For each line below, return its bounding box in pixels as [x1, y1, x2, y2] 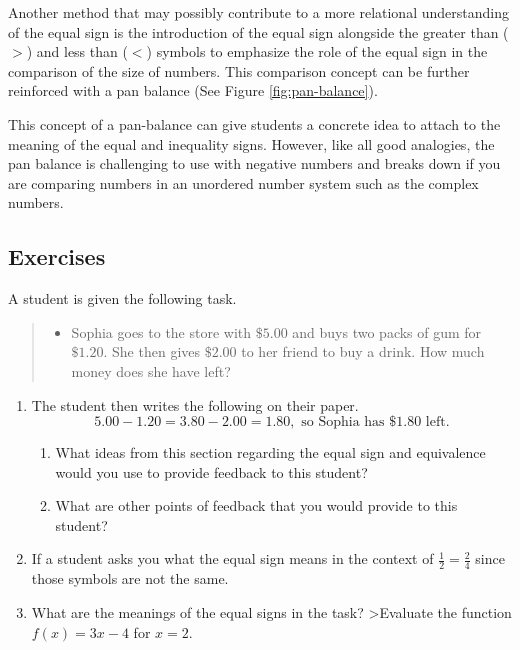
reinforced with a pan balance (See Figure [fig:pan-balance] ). [8, 80, 378, 101]
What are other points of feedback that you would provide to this [55, 495, 458, 516]
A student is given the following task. [8, 288, 237, 309]
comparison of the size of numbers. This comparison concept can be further [8, 60, 470, 81]
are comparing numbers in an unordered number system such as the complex [8, 172, 479, 193]
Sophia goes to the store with [71, 321, 252, 342]
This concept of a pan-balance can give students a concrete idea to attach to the [8, 113, 501, 134]
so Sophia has [301, 415, 385, 430]
